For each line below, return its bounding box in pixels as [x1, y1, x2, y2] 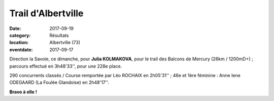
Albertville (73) [49, 40, 81, 46]
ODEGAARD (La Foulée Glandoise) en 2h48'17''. [9, 79, 109, 86]
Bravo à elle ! [9, 89, 38, 95]
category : [9, 32, 31, 38]
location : [9, 40, 29, 46]
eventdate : [9, 46, 33, 53]
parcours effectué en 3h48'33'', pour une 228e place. [9, 63, 122, 69]
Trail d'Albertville [9, 8, 84, 19]
